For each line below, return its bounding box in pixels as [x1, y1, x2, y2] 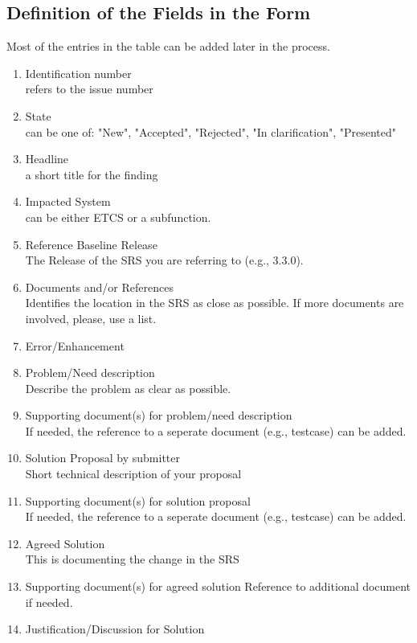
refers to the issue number [25, 80, 153, 97]
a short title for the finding [25, 166, 158, 182]
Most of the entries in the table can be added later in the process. [6, 38, 330, 55]
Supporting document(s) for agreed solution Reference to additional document [25, 578, 411, 595]
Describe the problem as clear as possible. [25, 379, 231, 396]
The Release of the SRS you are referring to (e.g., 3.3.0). [25, 252, 304, 268]
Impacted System [25, 193, 111, 210]
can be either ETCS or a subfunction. [25, 208, 211, 225]
